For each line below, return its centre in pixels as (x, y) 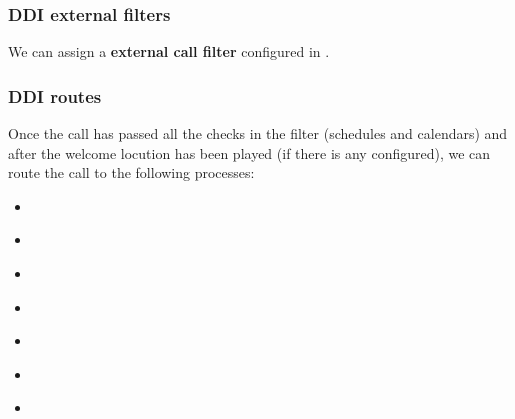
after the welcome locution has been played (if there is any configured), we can (249, 152)
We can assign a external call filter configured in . (169, 51)
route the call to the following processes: (131, 172)
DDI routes (55, 95)
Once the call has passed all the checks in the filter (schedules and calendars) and (258, 133)
